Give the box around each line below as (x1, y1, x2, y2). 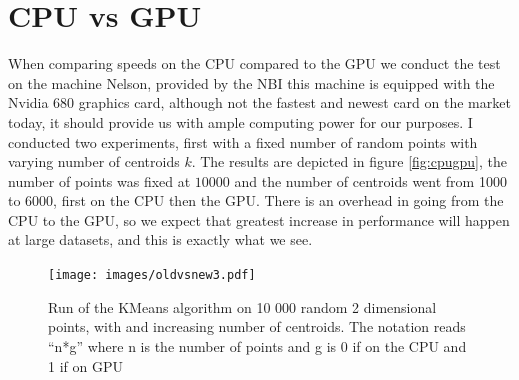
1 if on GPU (48, 355, 123, 376)
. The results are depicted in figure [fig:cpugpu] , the (191, 151, 507, 172)
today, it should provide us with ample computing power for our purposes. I (8, 111, 473, 132)
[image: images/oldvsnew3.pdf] (48, 268, 256, 283)
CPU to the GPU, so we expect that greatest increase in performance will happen (8, 209, 510, 230)
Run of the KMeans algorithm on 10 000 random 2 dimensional (48, 296, 437, 317)
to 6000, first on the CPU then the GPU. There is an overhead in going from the (8, 190, 504, 211)
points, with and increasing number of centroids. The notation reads (48, 316, 466, 337)
